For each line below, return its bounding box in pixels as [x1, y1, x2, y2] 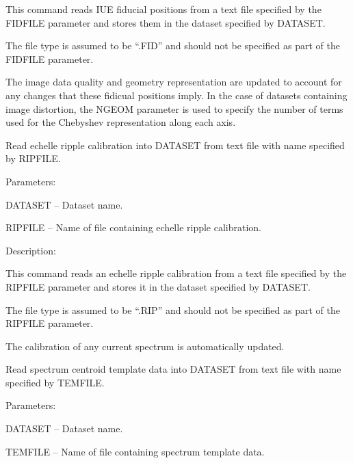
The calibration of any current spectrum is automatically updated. [5, 339, 285, 353]
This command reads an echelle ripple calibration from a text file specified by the [5, 266, 347, 280]
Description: [5, 243, 56, 257]
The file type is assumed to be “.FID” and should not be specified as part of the [5, 38, 340, 53]
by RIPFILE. [5, 151, 61, 166]
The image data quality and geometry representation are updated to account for [5, 75, 342, 89]
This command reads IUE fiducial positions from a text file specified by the [5, 2, 322, 16]
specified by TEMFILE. [5, 375, 105, 389]
